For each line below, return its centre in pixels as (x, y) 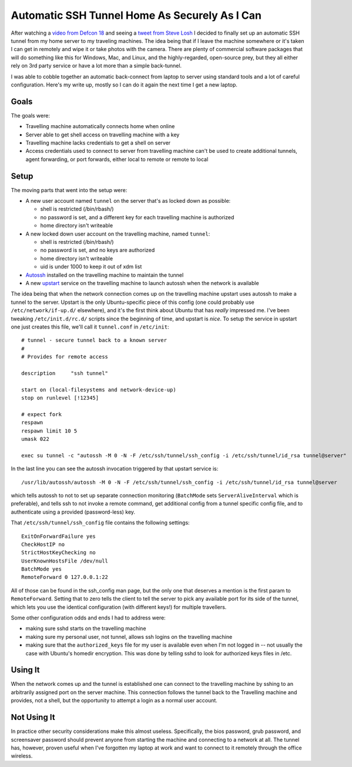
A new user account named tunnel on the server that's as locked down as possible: (128, 201)
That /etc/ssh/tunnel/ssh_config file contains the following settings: (100, 523)
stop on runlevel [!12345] (60, 398)
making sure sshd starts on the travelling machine (86, 628)
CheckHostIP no (43, 544)
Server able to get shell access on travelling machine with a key (103, 135)
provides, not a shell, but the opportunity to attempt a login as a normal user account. (114, 701)
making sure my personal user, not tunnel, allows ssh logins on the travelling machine (129, 637)
